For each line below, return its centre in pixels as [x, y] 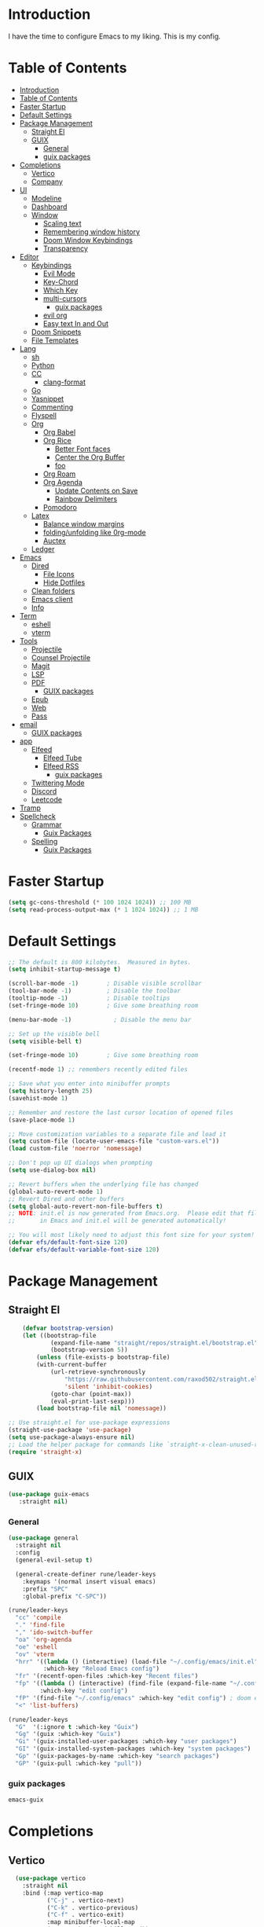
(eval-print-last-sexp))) [92, 1401]
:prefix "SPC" [45, 1589]
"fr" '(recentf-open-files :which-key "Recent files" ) [107, 1676]
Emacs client [52, 599]
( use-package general [44, 1538]
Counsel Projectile [61, 657]
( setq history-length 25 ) [50, 1091]
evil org [55, 315]
